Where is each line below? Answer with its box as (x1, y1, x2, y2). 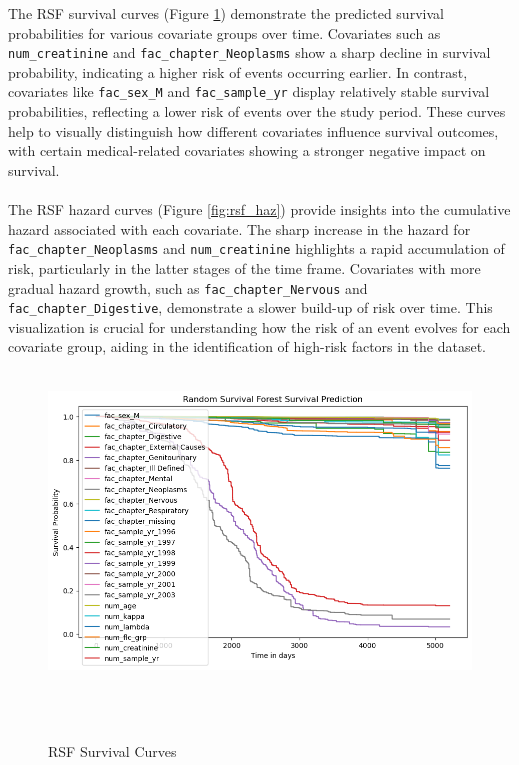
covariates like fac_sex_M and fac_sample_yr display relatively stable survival (8, 81, 490, 102)
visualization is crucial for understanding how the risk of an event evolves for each (8, 316, 511, 337)
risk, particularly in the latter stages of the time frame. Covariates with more (8, 257, 481, 278)
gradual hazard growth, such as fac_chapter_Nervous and (8, 277, 368, 298)
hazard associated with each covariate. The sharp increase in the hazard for (8, 218, 471, 239)
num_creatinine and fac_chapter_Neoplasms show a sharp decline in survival (8, 42, 491, 63)
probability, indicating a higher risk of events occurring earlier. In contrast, (8, 61, 468, 82)
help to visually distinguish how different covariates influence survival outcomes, (8, 120, 499, 141)
